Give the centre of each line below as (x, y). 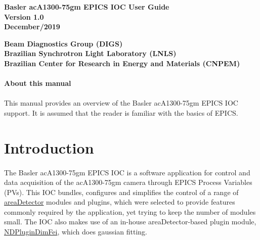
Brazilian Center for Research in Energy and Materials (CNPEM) (122, 63)
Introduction (49, 147)
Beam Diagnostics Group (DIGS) (63, 43)
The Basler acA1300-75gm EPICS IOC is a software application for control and (127, 172)
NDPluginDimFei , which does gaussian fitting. (76, 232)
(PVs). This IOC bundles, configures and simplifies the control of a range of (121, 192)
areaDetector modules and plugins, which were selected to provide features (120, 202)
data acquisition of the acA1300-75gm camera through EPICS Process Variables (128, 182)
